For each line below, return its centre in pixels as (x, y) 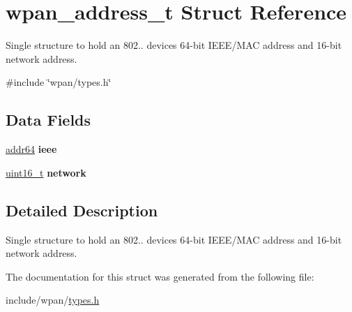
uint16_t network (46, 172)
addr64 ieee (31, 149)
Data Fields (48, 120)
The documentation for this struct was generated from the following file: (160, 276)
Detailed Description (82, 210)
